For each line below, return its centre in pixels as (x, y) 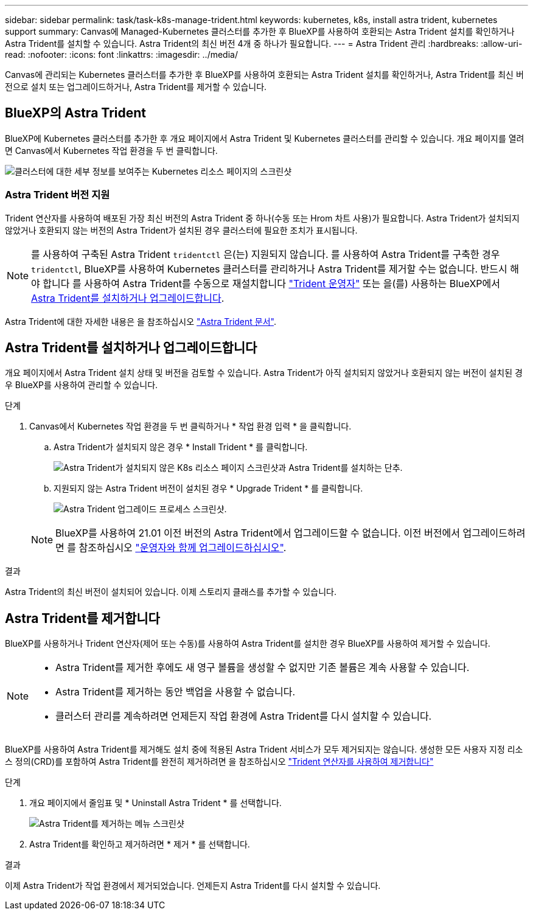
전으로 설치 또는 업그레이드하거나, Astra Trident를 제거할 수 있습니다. (136, 87)
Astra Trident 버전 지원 (57, 195)
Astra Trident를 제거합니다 (82, 618)
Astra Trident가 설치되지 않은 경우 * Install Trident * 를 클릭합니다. (181, 447)
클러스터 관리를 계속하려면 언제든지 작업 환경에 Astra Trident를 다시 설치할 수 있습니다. (244, 716)
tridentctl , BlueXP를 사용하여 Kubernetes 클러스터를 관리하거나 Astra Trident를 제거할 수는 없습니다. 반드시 (269, 269)
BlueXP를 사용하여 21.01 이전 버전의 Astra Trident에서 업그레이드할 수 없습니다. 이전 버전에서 (258, 533)
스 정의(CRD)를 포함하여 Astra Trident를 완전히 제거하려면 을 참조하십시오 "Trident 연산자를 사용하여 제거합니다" (219, 762)
